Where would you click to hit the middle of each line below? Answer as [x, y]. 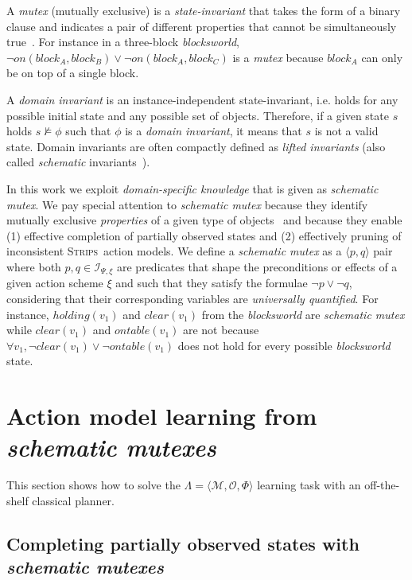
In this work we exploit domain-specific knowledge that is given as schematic [192, 188]
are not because [221, 330]
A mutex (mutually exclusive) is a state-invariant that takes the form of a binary [204, 10]
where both [34, 266]
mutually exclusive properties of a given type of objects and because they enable [204, 220]
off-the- [382, 485]
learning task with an [309, 485]
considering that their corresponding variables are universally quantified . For [192, 298]
